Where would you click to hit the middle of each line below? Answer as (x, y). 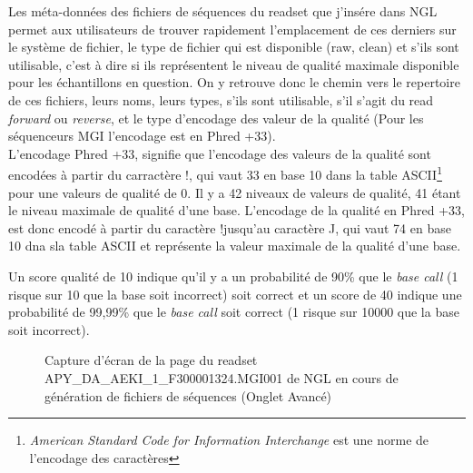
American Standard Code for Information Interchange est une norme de (229, 440)
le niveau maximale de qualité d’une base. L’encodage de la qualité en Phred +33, (236, 210)
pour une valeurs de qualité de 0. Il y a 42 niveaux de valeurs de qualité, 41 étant (235, 192)
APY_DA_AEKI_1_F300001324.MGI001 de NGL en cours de (222, 377)
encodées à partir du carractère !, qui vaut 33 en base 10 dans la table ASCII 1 (225, 173)
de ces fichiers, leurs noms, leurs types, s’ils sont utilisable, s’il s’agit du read (221, 99)
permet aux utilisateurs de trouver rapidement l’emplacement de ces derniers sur (232, 29)
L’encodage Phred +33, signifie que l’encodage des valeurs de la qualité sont (220, 153)
